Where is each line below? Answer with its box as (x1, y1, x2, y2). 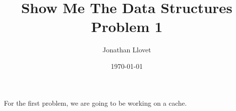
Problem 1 (91, 16, 163, 36)
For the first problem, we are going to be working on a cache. (4, 97, 187, 108)
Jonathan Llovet (102, 45, 151, 55)
